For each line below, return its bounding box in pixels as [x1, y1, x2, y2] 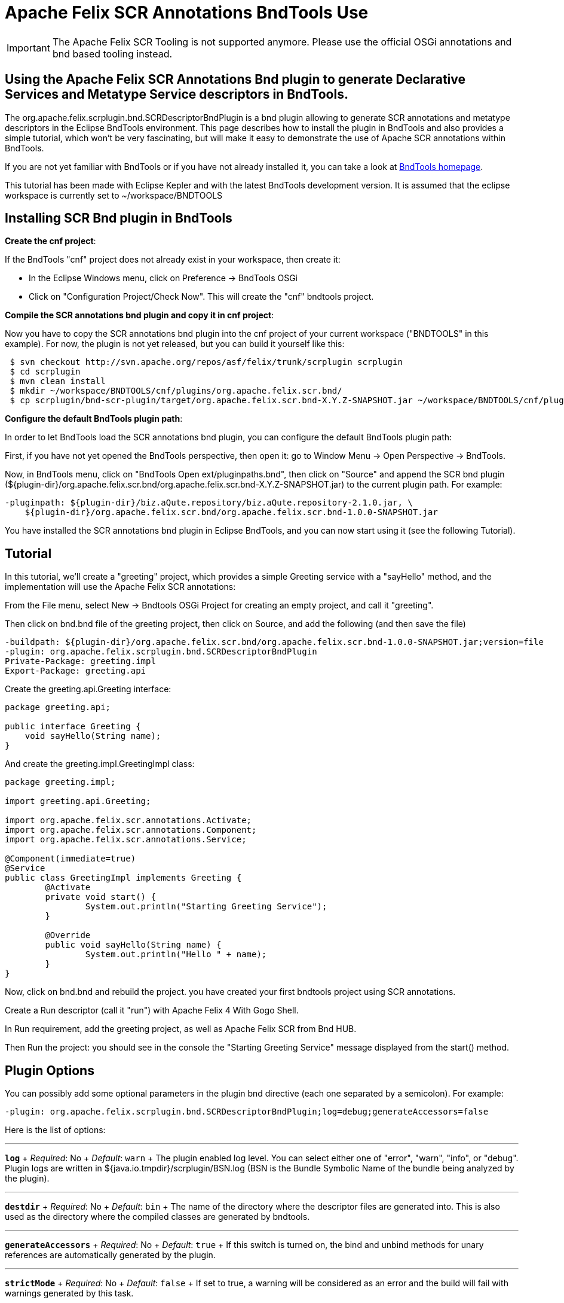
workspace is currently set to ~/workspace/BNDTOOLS [5, 190, 223, 200]
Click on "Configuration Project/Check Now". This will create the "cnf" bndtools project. [29, 291, 374, 302]
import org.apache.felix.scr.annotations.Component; [5, 825, 257, 835]
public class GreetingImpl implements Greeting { [5, 873, 242, 883]
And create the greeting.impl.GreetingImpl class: [5, 759, 195, 769]
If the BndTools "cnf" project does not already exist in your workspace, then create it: [5, 254, 341, 265]
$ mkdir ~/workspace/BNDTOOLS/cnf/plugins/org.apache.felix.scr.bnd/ [10, 386, 342, 396]
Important [7, 41, 50, 54]
